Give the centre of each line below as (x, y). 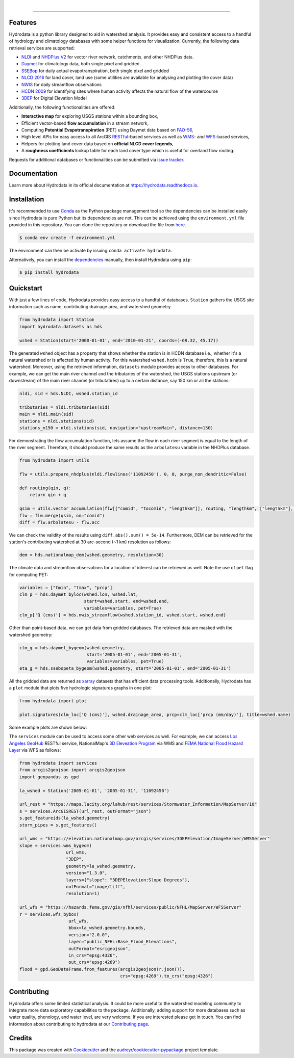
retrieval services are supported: (42, 48)
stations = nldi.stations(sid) (57, 421)
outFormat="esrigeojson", (99, 949)
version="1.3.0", (87, 873)
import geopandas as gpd (49, 777)
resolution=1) (83, 894)
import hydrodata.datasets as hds (61, 327)
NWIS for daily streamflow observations (61, 84)
